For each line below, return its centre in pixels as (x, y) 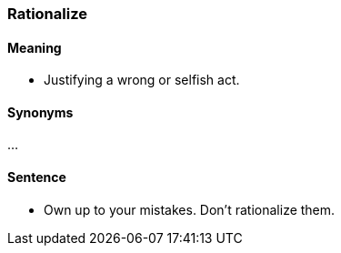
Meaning (35, 47)
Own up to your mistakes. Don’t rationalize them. (190, 209)
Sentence (37, 177)
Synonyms (40, 112)
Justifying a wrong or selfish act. (142, 80)
